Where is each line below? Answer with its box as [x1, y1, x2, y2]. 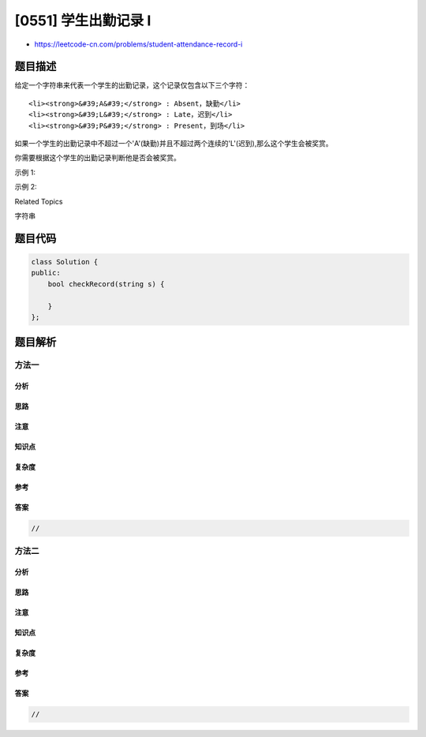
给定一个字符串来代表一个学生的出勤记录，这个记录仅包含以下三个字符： [14, 80, 250, 90]
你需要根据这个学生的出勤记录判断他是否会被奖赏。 [14, 153, 181, 163]
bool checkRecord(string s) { [47, 279, 165, 288]
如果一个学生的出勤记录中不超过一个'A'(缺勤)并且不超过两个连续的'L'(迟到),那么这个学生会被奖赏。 [14, 139, 333, 148]
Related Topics [14, 196, 63, 206]
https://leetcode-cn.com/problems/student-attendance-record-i [34, 39, 243, 49]
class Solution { [31, 257, 99, 266]
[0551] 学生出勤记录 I [14, 12, 151, 29]
